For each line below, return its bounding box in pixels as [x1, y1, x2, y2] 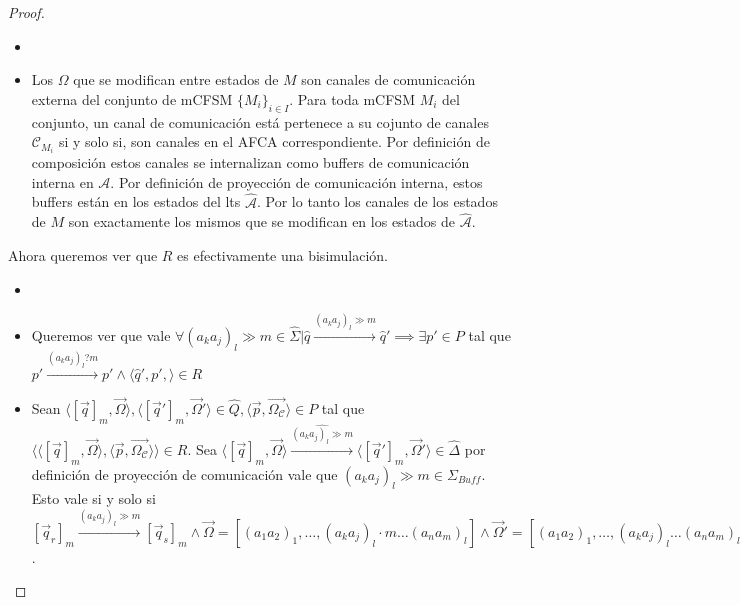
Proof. [8, 2, 45, 22]
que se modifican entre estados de [73, 69, 279, 90]
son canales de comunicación [301, 69, 476, 90]
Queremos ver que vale [31, 325, 171, 346]
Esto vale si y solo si [31, 488, 156, 509]
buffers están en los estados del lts [31, 191, 241, 212]
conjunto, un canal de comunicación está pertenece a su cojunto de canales [31, 111, 489, 132]
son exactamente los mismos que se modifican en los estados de [68, 211, 456, 232]
